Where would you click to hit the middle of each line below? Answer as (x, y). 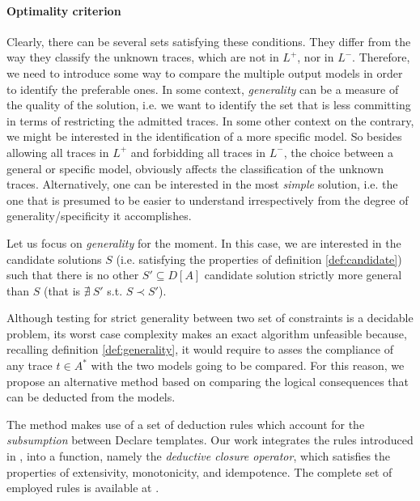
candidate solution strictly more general (303, 275)
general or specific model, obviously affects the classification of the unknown (195, 168)
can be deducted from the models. (91, 397)
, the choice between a (338, 152)
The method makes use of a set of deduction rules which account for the (186, 424)
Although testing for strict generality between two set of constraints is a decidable (210, 318)
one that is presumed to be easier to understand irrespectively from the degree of (208, 200)
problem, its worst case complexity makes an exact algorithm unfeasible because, (207, 333)
